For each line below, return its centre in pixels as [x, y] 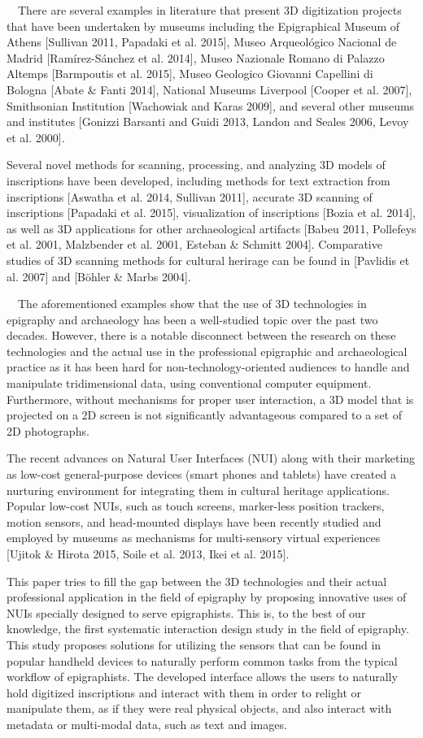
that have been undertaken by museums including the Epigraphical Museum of [203, 26]
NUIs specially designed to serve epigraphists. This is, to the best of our [186, 612]
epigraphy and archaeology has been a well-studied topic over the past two [192, 319]
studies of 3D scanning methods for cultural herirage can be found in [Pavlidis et [208, 260]
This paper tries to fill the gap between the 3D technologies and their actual [197, 581]
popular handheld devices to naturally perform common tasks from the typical [202, 660]
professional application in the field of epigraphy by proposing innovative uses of [207, 597]
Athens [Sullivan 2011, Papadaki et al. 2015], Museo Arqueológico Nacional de [202, 42]
